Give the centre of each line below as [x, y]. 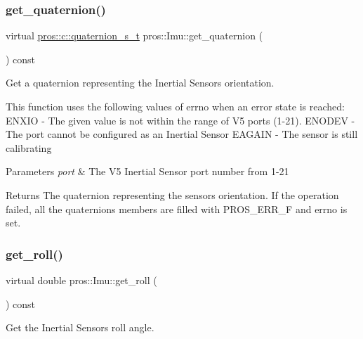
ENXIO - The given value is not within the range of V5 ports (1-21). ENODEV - [180, 120]
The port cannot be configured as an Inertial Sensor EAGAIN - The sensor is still [182, 134]
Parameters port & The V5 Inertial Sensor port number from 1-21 [147, 171]
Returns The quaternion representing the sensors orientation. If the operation [172, 194]
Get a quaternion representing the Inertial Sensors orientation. [140, 83]
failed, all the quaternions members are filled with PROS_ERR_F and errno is [177, 209]
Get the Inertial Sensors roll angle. [80, 327]
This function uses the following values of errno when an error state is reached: [175, 106]
